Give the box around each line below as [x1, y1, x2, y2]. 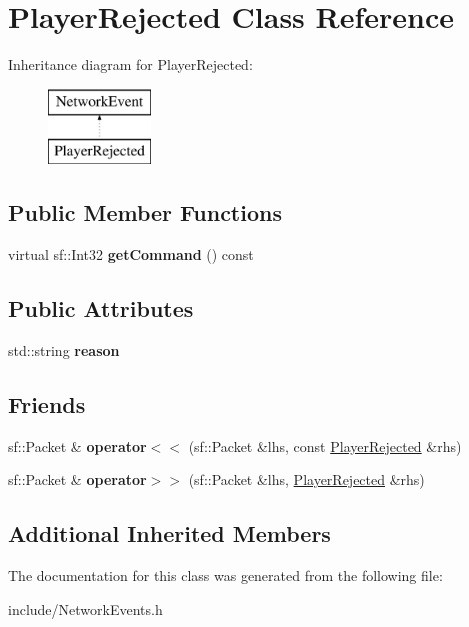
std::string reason [8, 339, 120, 360]
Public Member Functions [8, 197, 282, 228]
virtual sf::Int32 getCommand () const [8, 244, 254, 265]
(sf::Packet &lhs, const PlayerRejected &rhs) [188, 435, 462, 456]
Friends [8, 388, 86, 419]
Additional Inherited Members [8, 518, 331, 549]
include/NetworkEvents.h [8, 598, 163, 619]
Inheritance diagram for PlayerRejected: [8, 54, 253, 75]
